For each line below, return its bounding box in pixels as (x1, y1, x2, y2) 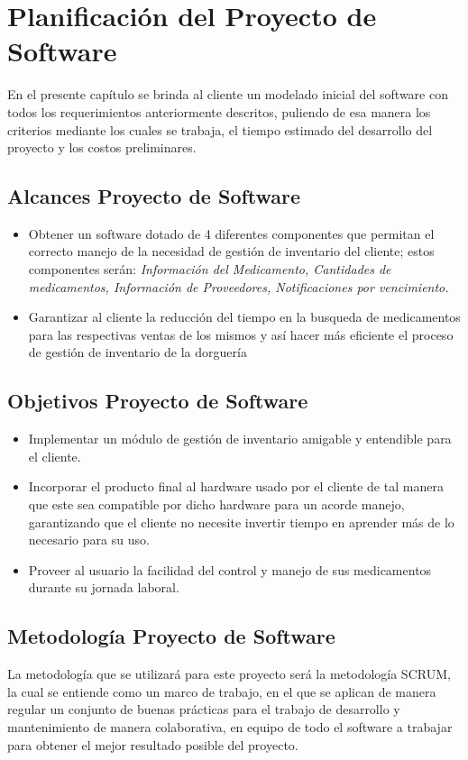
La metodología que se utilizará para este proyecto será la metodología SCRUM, (7, 664, 451, 683)
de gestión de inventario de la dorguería (28, 343, 247, 362)
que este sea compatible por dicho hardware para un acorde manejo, (28, 495, 405, 514)
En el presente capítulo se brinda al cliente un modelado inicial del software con (7, 85, 448, 104)
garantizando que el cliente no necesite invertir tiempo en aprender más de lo (28, 512, 454, 531)
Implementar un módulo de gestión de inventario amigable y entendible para (28, 429, 452, 448)
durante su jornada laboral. (28, 578, 179, 597)
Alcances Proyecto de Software (7, 182, 301, 210)
